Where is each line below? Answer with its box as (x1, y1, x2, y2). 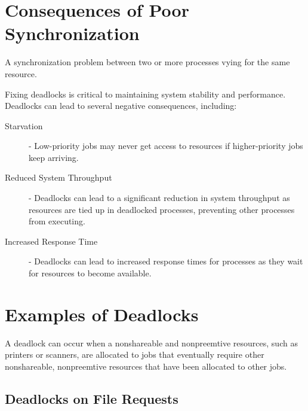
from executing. (29, 215, 85, 227)
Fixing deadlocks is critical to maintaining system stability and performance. (5, 87, 286, 100)
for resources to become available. (29, 267, 152, 279)
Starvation (5, 119, 43, 132)
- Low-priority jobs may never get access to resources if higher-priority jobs (29, 139, 303, 152)
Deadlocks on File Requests (5, 389, 178, 407)
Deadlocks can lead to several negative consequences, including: (5, 99, 237, 112)
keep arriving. (29, 151, 79, 163)
